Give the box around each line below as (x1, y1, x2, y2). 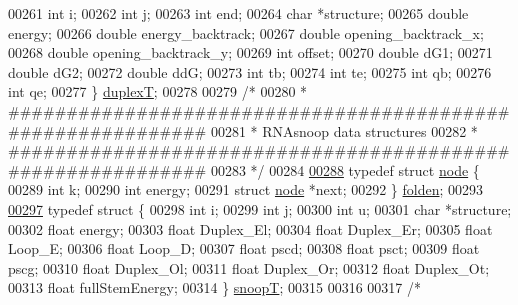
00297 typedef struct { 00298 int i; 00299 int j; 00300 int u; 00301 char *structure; (8, 198, 512, 219)
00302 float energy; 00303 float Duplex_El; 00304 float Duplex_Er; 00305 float (8, 218, 493, 239)
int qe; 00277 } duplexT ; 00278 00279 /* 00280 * (8, 81, 308, 102)
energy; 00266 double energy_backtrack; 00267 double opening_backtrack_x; (8, 22, 484, 43)
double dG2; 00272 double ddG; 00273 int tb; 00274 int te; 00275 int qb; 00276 (8, 61, 492, 82)
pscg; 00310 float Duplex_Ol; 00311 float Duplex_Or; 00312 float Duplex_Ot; (8, 257, 490, 278)
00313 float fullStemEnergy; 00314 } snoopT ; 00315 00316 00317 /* (8, 277, 421, 298)
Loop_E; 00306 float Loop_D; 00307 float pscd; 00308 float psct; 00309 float (8, 238, 480, 259)
